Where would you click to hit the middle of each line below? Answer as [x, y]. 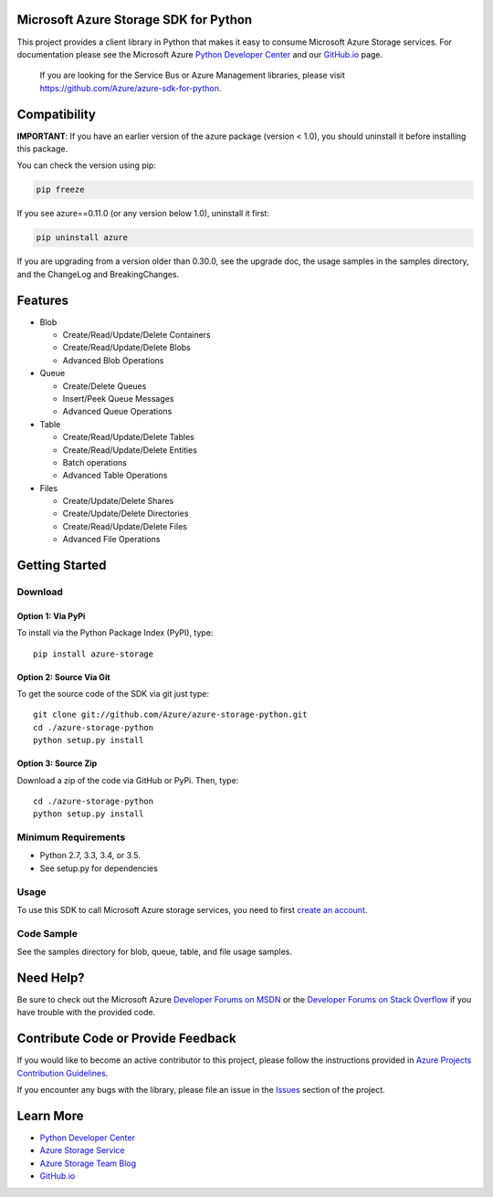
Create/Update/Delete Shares [118, 501]
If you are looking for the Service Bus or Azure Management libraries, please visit [193, 75]
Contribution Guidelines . [63, 1073]
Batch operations [94, 462]
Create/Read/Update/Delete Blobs [126, 348]
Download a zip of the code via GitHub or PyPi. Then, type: [128, 780]
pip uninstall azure [82, 238]
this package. [42, 148]
